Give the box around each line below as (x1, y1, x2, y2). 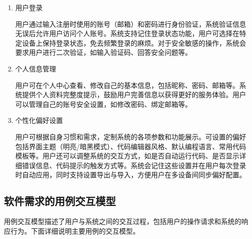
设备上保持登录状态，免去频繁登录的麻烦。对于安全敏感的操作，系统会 (22, 37, 246, 48)
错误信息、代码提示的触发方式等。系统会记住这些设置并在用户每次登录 (22, 160, 246, 170)
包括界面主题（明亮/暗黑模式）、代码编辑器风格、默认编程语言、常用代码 (15, 141, 246, 151)
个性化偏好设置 (15, 115, 63, 125)
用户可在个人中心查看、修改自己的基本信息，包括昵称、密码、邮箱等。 (15, 80, 239, 90)
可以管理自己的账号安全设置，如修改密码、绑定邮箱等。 (15, 99, 192, 109)
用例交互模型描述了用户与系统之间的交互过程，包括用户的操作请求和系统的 (4, 216, 241, 226)
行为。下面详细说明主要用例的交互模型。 (10, 225, 140, 236)
